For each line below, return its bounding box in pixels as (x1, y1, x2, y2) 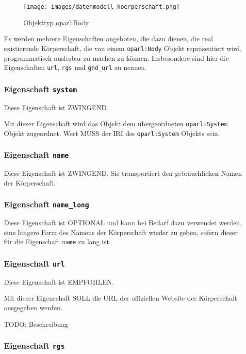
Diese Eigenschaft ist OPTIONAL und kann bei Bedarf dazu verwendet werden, (4, 218, 242, 228)
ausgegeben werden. (4, 303, 63, 312)
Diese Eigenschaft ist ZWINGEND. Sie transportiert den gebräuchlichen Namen (4, 168, 242, 178)
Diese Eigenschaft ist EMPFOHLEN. (4, 276, 114, 287)
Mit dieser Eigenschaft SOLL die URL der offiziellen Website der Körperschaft (4, 293, 237, 303)
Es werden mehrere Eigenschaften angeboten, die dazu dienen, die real (4, 34, 213, 44)
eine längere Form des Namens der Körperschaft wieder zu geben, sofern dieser (4, 227, 238, 237)
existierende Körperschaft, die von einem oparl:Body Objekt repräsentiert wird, (4, 43, 242, 53)
